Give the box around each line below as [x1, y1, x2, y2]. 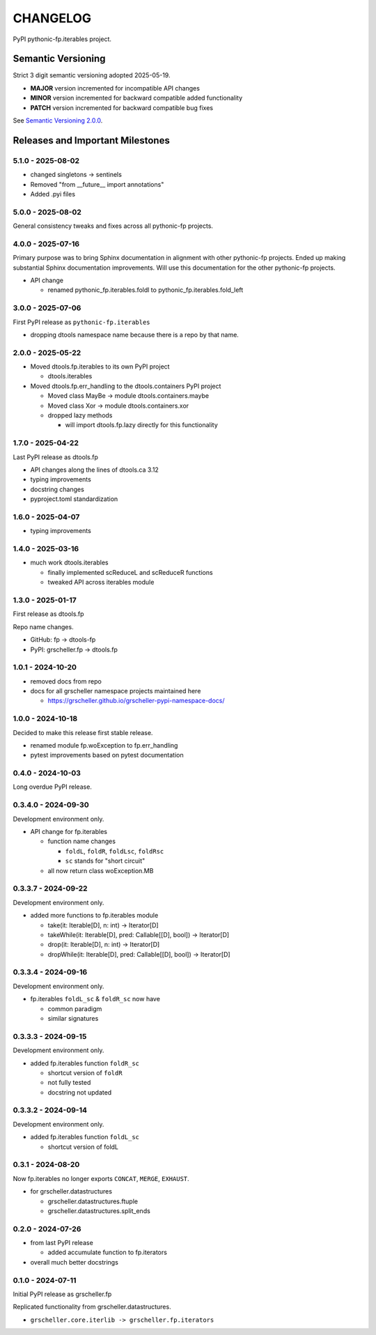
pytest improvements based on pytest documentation [30, 751, 184, 759]
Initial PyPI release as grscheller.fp [13, 1290, 112, 1298]
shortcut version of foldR [47, 1068, 123, 1077]
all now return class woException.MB [47, 866, 154, 874]
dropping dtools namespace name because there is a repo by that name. [30, 330, 240, 339]
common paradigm [47, 1004, 102, 1013]
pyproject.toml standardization [30, 495, 118, 503]
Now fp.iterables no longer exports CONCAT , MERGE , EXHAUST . [13, 1174, 189, 1182]
